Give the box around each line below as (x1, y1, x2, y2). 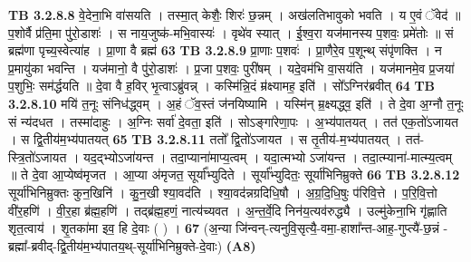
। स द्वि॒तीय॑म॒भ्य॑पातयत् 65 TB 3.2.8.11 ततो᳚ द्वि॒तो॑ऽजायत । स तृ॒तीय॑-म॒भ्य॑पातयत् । (8, 130, 402, 149)
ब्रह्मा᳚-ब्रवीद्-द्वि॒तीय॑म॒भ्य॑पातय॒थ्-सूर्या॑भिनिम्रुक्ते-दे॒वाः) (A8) (8, 236, 256, 255)
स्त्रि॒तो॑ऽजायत (8, 147, 67, 166)
